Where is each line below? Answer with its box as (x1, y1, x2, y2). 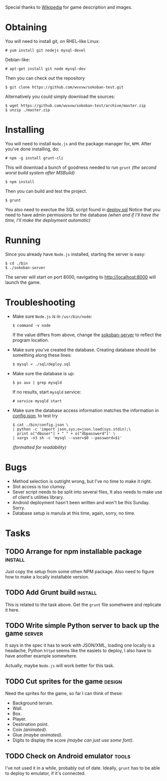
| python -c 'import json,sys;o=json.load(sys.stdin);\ (12, 427, 131, 432)
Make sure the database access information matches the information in (12, 407, 159, 413)
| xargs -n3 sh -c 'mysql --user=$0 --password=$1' (12, 435, 122, 440)
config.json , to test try (12, 412, 58, 419)
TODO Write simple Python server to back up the (5, 621, 160, 630)
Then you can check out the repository (5, 75, 85, 81)
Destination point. (12, 722, 49, 728)
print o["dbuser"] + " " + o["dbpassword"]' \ (17, 431, 116, 436)
